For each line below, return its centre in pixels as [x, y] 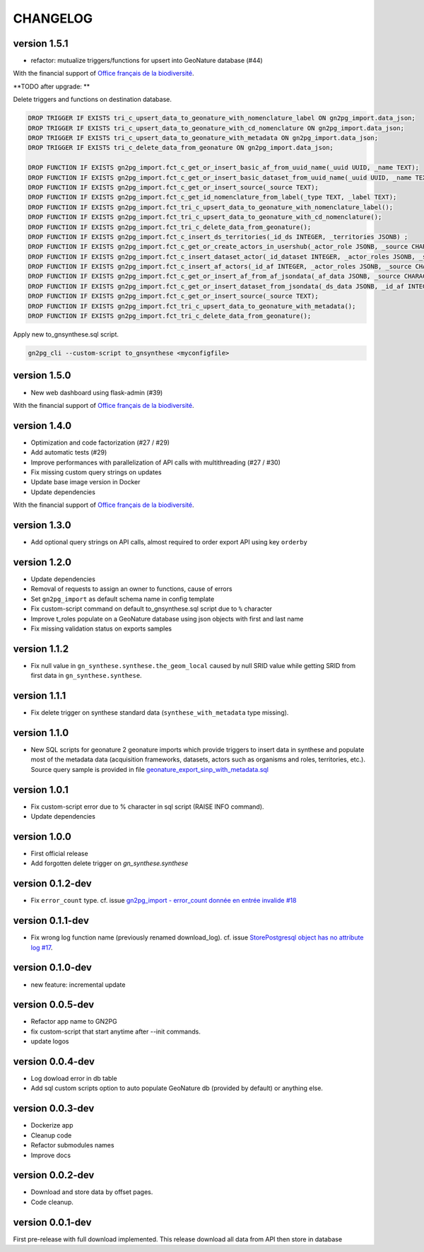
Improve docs [51, 1155]
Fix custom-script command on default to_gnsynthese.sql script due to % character [151, 609]
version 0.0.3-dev [54, 1109]
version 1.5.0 [42, 376]
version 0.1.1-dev [51, 921]
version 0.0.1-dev [52, 1222]
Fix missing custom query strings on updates [96, 472]
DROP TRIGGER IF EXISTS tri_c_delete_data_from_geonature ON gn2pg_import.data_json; [181, 148]
